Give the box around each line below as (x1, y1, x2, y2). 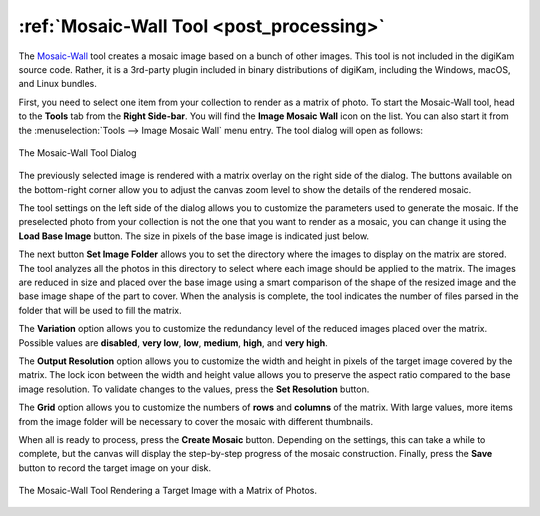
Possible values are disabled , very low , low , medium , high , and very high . (18, 336, 329, 349)
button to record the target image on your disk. (18, 461, 212, 474)
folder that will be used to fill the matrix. (18, 304, 182, 316)
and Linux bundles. (18, 78, 97, 90)
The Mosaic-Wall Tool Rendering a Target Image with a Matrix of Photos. (18, 485, 317, 497)
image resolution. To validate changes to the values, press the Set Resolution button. (18, 383, 370, 395)
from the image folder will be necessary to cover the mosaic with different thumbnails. (18, 415, 374, 427)
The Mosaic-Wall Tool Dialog (18, 146, 137, 159)
